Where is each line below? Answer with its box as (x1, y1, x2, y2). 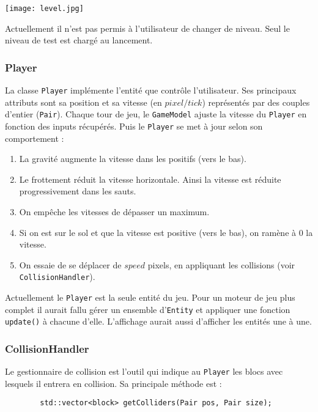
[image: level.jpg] (5, 4, 84, 13)
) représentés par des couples (202, 95, 310, 108)
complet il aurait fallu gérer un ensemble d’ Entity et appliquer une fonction (5, 303, 290, 315)
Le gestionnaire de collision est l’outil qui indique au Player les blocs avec (5, 365, 283, 378)
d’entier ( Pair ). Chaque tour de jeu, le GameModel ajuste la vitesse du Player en (5, 108, 307, 120)
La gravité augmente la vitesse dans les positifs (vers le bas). (19, 152, 246, 165)
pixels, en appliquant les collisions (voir (147, 258, 295, 271)
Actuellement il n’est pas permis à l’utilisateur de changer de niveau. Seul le (5, 21, 290, 34)
